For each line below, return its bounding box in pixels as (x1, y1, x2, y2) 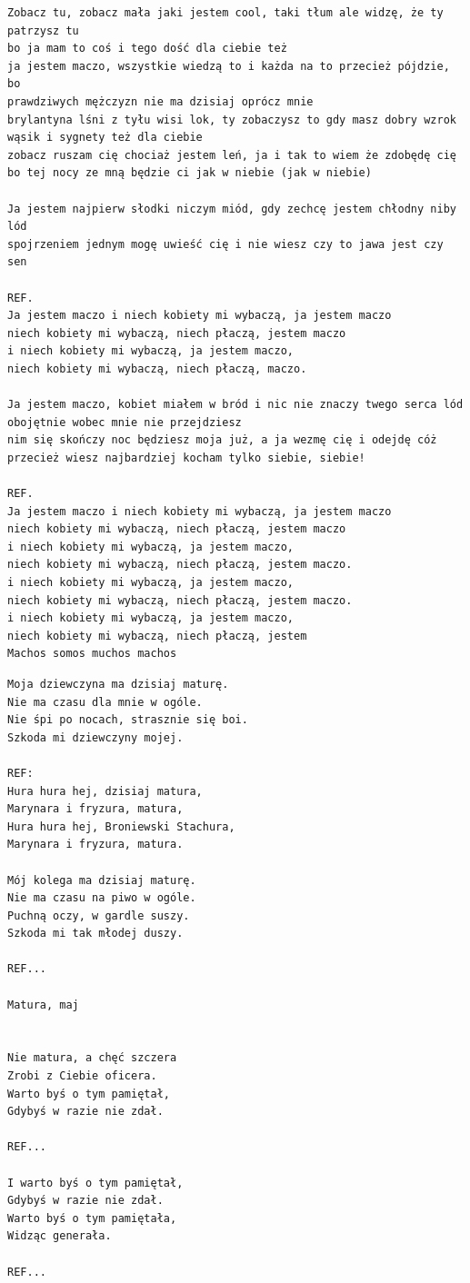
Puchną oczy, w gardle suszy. (7, 909, 190, 922)
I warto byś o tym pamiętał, (7, 1176, 184, 1189)
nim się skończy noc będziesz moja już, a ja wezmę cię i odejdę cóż (7, 433, 437, 447)
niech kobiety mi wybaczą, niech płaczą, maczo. (7, 362, 307, 375)
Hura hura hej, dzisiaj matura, (7, 784, 203, 798)
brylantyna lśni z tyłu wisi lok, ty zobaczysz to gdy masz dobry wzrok (7, 113, 456, 126)
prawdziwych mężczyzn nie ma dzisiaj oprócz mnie (7, 94, 314, 108)
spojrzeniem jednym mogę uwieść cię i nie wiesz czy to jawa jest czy (7, 237, 444, 251)
